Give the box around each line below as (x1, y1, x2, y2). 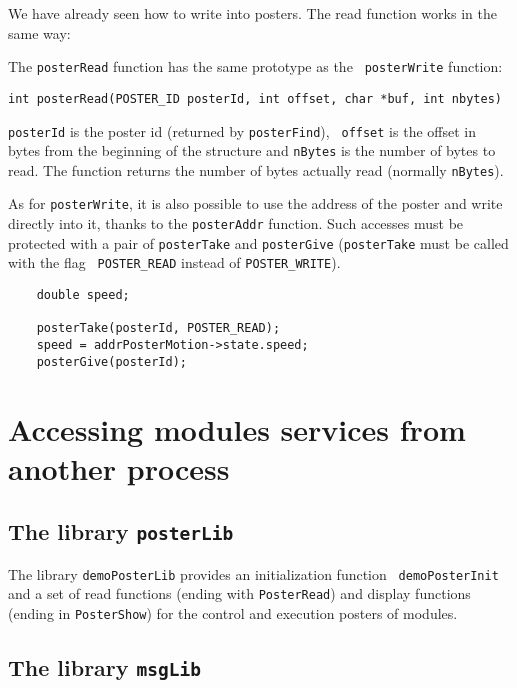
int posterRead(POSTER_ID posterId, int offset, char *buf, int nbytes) (8, 91, 502, 106)
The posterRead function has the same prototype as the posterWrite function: (8, 56, 503, 77)
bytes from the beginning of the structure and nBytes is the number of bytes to (8, 140, 496, 161)
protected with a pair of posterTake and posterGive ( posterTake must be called (8, 232, 509, 253)
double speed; (36, 288, 130, 303)
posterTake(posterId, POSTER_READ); (36, 321, 281, 336)
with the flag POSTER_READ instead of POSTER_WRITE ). (8, 252, 341, 273)
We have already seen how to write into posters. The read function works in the (8, 3, 497, 23)
